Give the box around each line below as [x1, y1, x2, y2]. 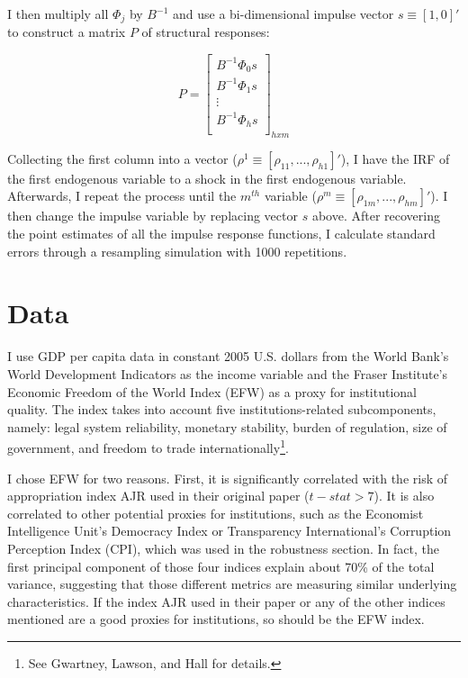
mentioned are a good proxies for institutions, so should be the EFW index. [7, 610, 425, 628]
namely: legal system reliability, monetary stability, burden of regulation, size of [7, 417, 447, 436]
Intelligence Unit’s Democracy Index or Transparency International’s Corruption [7, 521, 452, 540]
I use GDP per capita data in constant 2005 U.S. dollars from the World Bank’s [7, 347, 449, 366]
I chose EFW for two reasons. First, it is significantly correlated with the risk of [7, 468, 448, 487]
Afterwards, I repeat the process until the [7, 186, 237, 205]
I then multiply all [7, 5, 109, 23]
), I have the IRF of [340, 149, 450, 167]
